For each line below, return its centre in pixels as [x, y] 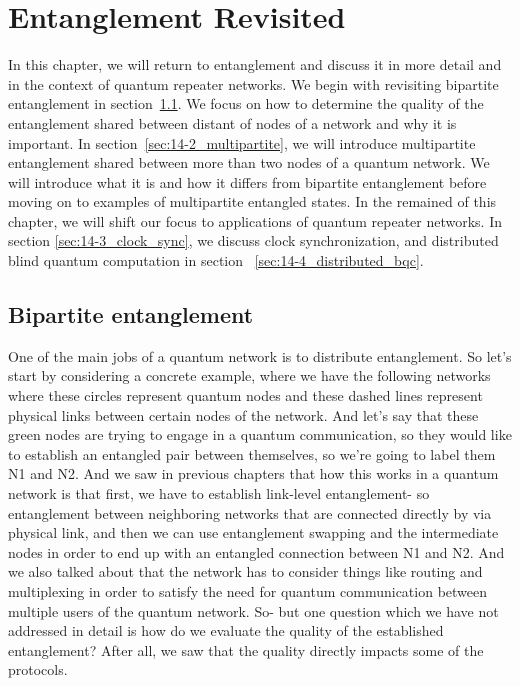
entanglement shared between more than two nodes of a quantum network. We [249, 162]
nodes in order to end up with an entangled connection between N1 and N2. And [256, 551]
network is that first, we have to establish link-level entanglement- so [219, 493]
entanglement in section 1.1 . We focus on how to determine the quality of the [246, 103]
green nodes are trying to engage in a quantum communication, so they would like [260, 434]
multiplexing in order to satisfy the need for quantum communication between [248, 590]
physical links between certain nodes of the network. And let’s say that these [243, 414]
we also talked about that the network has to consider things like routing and [245, 571]
